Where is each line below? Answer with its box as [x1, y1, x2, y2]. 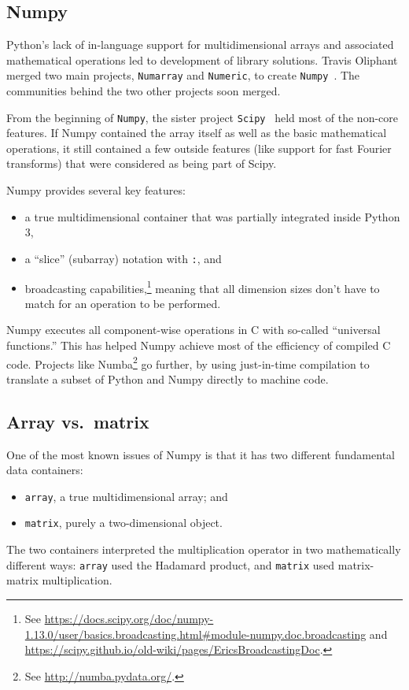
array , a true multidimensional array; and [24, 488, 228, 504]
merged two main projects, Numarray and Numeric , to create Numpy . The [6, 67, 360, 83]
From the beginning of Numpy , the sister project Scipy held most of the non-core [6, 109, 399, 125]
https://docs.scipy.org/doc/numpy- [44, 610, 214, 626]
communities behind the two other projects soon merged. [6, 83, 281, 99]
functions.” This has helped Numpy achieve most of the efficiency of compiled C [6, 336, 391, 353]
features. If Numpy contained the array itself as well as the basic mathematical [6, 124, 387, 141]
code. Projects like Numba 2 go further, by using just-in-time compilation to [6, 353, 370, 372]
